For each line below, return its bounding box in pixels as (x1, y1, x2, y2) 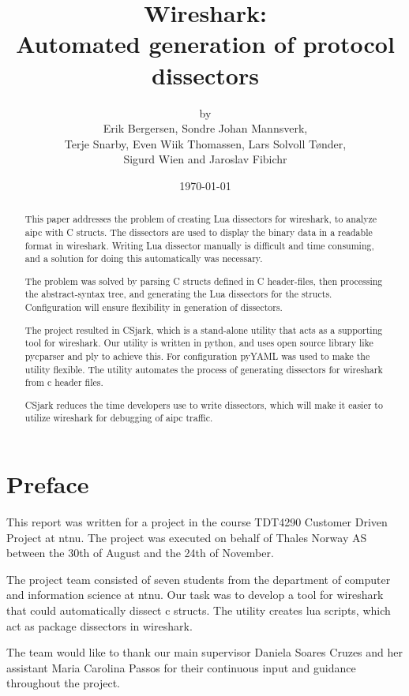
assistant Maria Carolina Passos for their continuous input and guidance (6, 659, 356, 675)
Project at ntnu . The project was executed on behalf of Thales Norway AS (6, 529, 367, 545)
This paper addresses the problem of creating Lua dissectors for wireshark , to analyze (24, 212, 377, 226)
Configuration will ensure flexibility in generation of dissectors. (24, 301, 283, 314)
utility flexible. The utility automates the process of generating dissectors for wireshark (24, 362, 383, 376)
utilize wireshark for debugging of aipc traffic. (24, 411, 213, 425)
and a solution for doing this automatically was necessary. (24, 252, 263, 265)
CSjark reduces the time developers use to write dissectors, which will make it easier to (24, 398, 383, 411)
